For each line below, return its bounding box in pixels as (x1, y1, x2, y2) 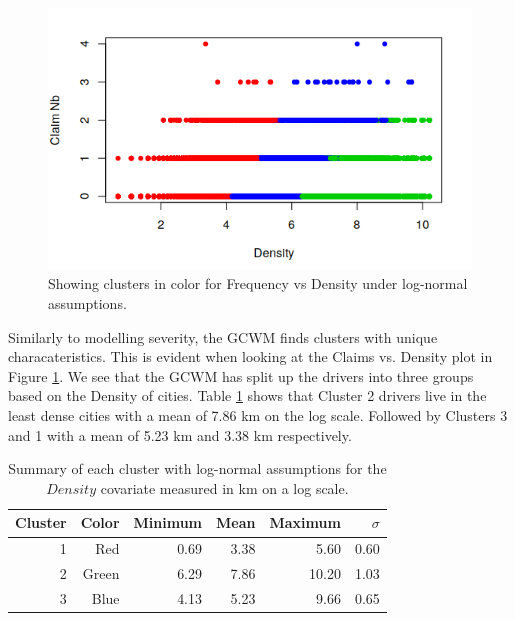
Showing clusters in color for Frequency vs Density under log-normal (48, 273, 468, 294)
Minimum (133, 512, 203, 533)
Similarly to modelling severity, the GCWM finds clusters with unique (8, 326, 438, 347)
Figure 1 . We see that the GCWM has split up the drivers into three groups (8, 365, 474, 386)
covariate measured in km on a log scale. (100, 477, 349, 498)
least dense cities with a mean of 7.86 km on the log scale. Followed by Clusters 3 (8, 405, 508, 426)
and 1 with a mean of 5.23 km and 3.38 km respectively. (8, 424, 352, 445)
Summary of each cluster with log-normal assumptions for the (8, 458, 387, 479)
